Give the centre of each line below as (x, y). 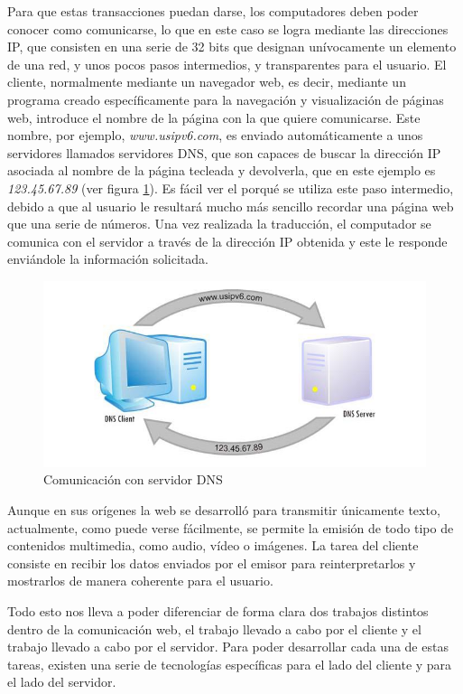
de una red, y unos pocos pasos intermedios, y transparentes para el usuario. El (227, 64)
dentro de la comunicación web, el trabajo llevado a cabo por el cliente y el (214, 628)
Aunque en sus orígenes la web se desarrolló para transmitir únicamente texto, (224, 509)
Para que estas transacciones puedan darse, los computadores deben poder (213, 11)
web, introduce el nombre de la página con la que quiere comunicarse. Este (214, 117)
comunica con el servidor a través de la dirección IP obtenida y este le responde (227, 241)
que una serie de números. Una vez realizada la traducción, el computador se (219, 224)
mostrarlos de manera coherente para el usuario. (140, 581)
